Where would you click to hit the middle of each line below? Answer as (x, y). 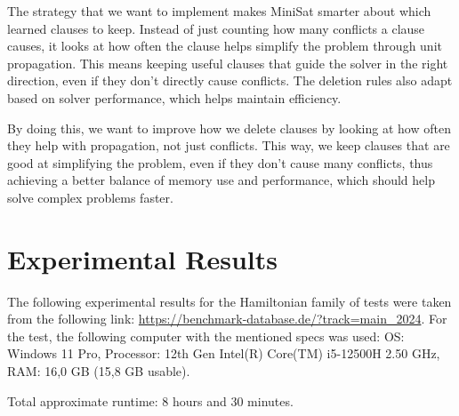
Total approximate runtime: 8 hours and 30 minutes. (150, 400)
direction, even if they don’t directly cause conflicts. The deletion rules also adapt (230, 80)
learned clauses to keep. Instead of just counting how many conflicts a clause (216, 28)
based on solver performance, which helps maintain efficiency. (174, 97)
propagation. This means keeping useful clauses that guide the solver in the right (228, 63)
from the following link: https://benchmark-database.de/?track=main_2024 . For (227, 319)
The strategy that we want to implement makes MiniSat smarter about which (219, 11)
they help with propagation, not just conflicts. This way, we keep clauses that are (229, 145)
